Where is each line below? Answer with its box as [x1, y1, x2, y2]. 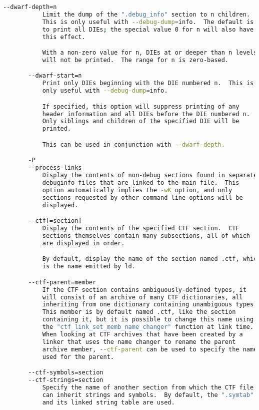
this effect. [42, 33, 85, 41]
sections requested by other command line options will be [42, 194, 243, 201]
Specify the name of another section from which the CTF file [42, 383, 254, 391]
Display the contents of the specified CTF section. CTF [42, 225, 239, 232]
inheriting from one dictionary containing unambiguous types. [42, 301, 257, 308]
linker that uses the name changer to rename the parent [42, 338, 236, 345]
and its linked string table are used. [42, 398, 175, 406]
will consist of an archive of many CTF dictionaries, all [42, 293, 243, 301]
